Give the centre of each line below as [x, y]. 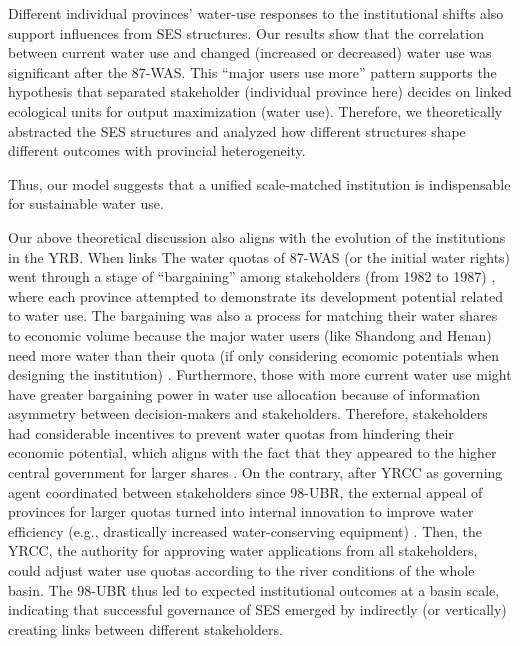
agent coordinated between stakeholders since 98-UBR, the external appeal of [245, 491]
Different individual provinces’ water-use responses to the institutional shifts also [256, 13]
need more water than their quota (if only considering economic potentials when [254, 354]
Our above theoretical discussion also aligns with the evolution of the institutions [257, 236]
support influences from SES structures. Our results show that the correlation [246, 32]
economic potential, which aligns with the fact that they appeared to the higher [252, 452]
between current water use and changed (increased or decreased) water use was [250, 52]
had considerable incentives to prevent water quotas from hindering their [231, 432]
